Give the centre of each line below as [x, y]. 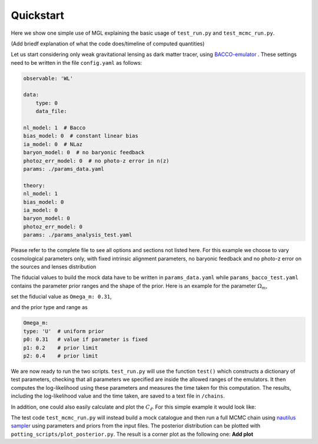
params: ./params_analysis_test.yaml [78, 235]
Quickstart [38, 15]
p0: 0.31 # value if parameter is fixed [85, 339]
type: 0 [47, 103]
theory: [34, 185]
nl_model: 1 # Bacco [54, 128]
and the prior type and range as [49, 307]
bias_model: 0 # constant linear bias [81, 136]
